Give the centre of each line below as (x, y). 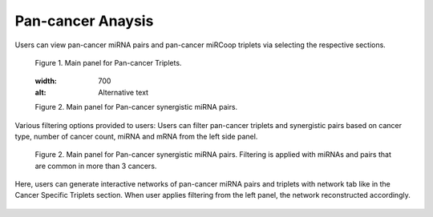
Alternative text (123, 92)
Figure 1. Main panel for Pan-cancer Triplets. (108, 62)
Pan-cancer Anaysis (84, 21)
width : (46, 81)
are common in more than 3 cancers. (96, 166)
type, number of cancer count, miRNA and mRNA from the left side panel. (136, 136)
